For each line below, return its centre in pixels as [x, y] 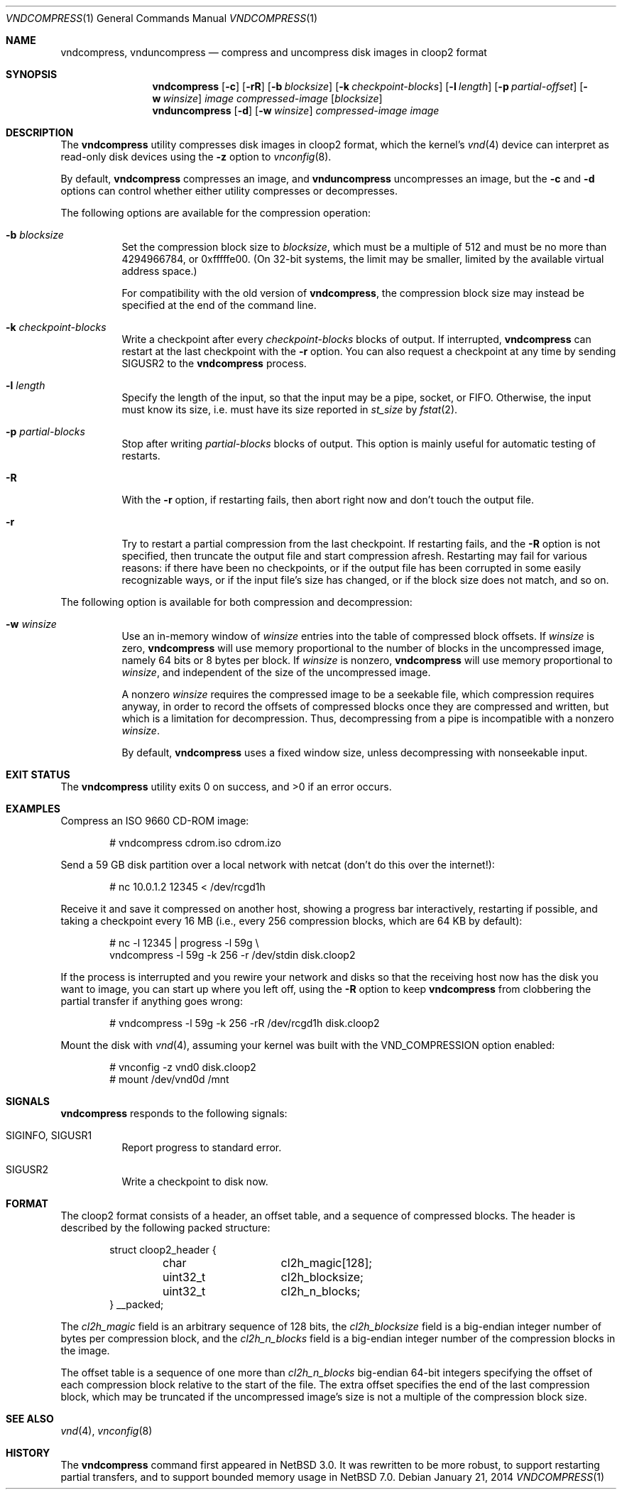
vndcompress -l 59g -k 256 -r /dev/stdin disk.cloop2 [233, 955]
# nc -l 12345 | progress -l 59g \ [184, 943]
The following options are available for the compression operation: [215, 213]
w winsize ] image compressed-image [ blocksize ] [267, 98]
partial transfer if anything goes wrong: [152, 1001]
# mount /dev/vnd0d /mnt [169, 1079]
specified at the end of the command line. [219, 305]
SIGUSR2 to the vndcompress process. [214, 363]
